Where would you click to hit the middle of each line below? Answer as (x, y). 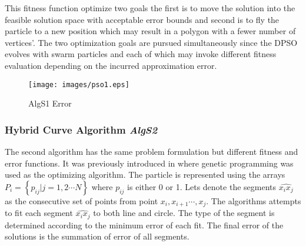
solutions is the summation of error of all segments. (97, 236)
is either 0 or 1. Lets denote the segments (202, 186)
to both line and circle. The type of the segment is (184, 213)
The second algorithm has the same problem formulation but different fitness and (152, 152)
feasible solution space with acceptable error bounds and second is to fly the (142, 19)
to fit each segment (39, 213)
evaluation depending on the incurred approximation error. (111, 65)
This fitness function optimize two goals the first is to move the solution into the (150, 8)
